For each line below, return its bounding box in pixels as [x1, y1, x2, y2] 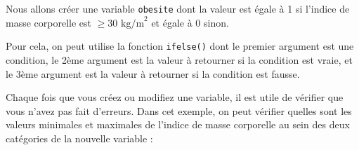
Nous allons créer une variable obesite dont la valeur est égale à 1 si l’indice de [6, 1, 350, 15]
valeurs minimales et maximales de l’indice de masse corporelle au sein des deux [6, 117, 350, 132]
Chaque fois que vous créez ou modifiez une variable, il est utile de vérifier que [6, 90, 344, 104]
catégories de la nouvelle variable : [6, 130, 153, 145]
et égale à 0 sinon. [151, 15, 229, 29]
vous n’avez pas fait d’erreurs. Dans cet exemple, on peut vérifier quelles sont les [6, 103, 352, 118]
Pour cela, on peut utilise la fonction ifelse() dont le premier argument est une [6, 39, 354, 53]
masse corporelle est [6, 15, 91, 29]
